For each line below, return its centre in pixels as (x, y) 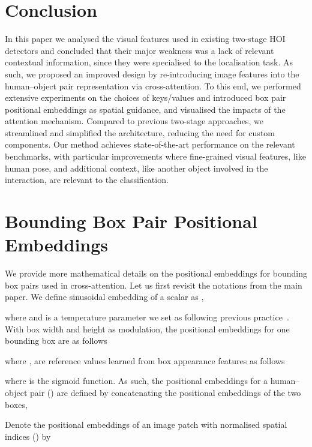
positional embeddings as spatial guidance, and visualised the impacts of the (145, 109)
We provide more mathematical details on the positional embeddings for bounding (156, 273)
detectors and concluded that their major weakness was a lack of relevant (139, 50)
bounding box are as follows (56, 340)
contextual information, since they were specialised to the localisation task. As (149, 62)
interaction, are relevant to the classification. (87, 180)
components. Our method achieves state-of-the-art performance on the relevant (150, 144)
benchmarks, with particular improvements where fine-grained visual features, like (155, 156)
